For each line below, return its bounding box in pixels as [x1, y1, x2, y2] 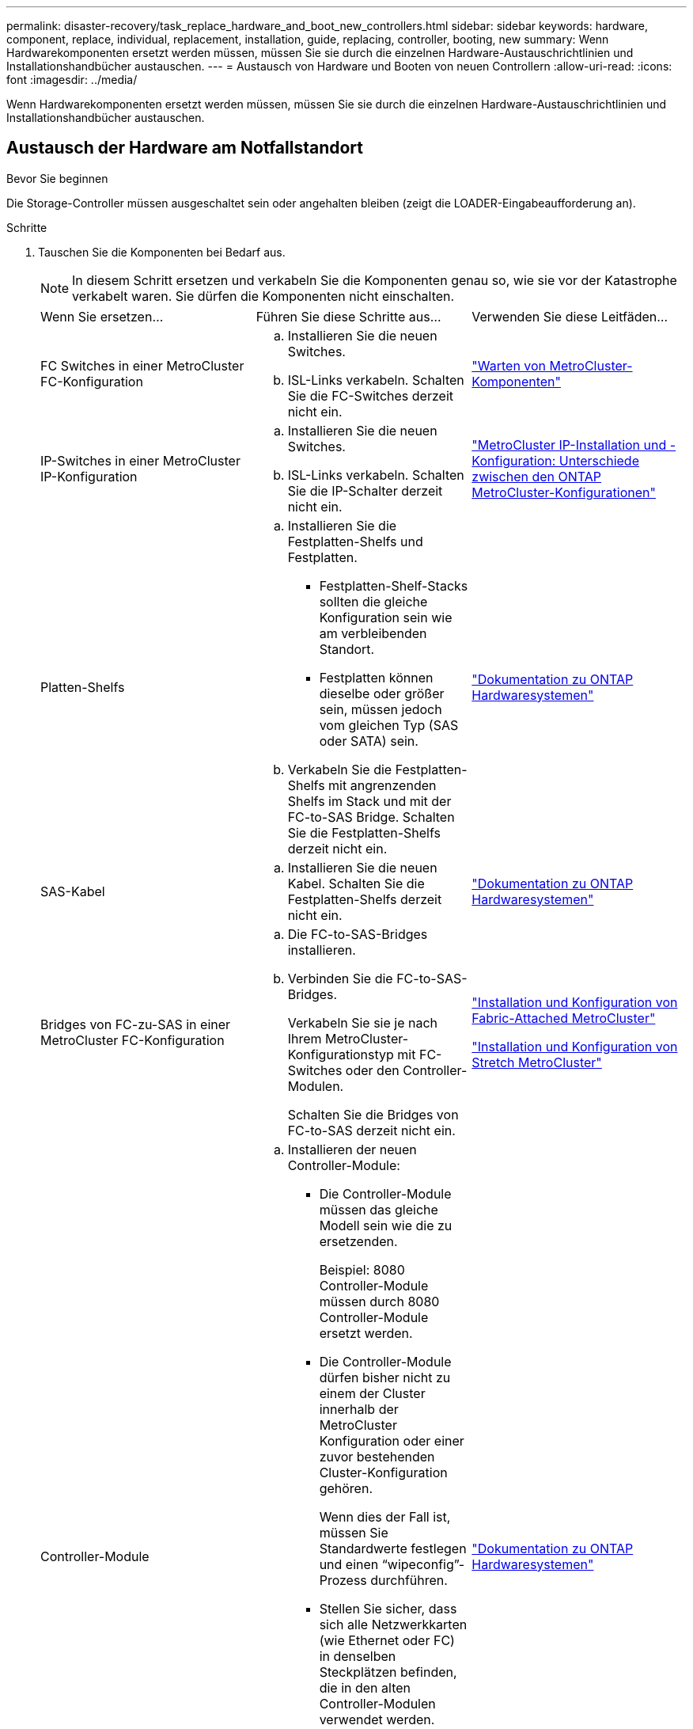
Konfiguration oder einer [319, 1432, 464, 1449]
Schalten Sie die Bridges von [287, 1106, 459, 1123]
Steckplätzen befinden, [319, 1663, 457, 1680]
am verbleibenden [319, 625, 427, 641]
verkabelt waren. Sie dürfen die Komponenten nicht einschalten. [72, 287, 455, 304]
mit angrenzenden [328, 777, 437, 793]
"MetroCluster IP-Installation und [471, 436, 667, 453]
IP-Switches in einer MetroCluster [40, 452, 240, 469]
